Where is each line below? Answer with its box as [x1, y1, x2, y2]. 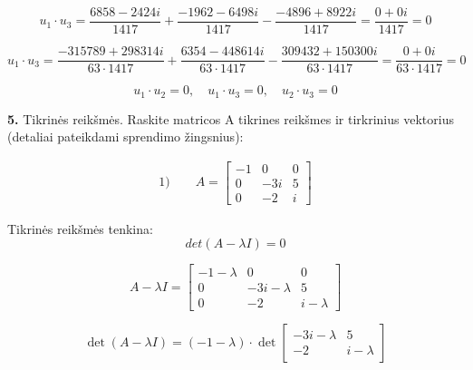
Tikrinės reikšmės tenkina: [7, 219, 153, 238]
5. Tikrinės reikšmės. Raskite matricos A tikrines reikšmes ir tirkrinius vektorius [7, 109, 454, 128]
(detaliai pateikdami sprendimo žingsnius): [7, 127, 244, 146]
